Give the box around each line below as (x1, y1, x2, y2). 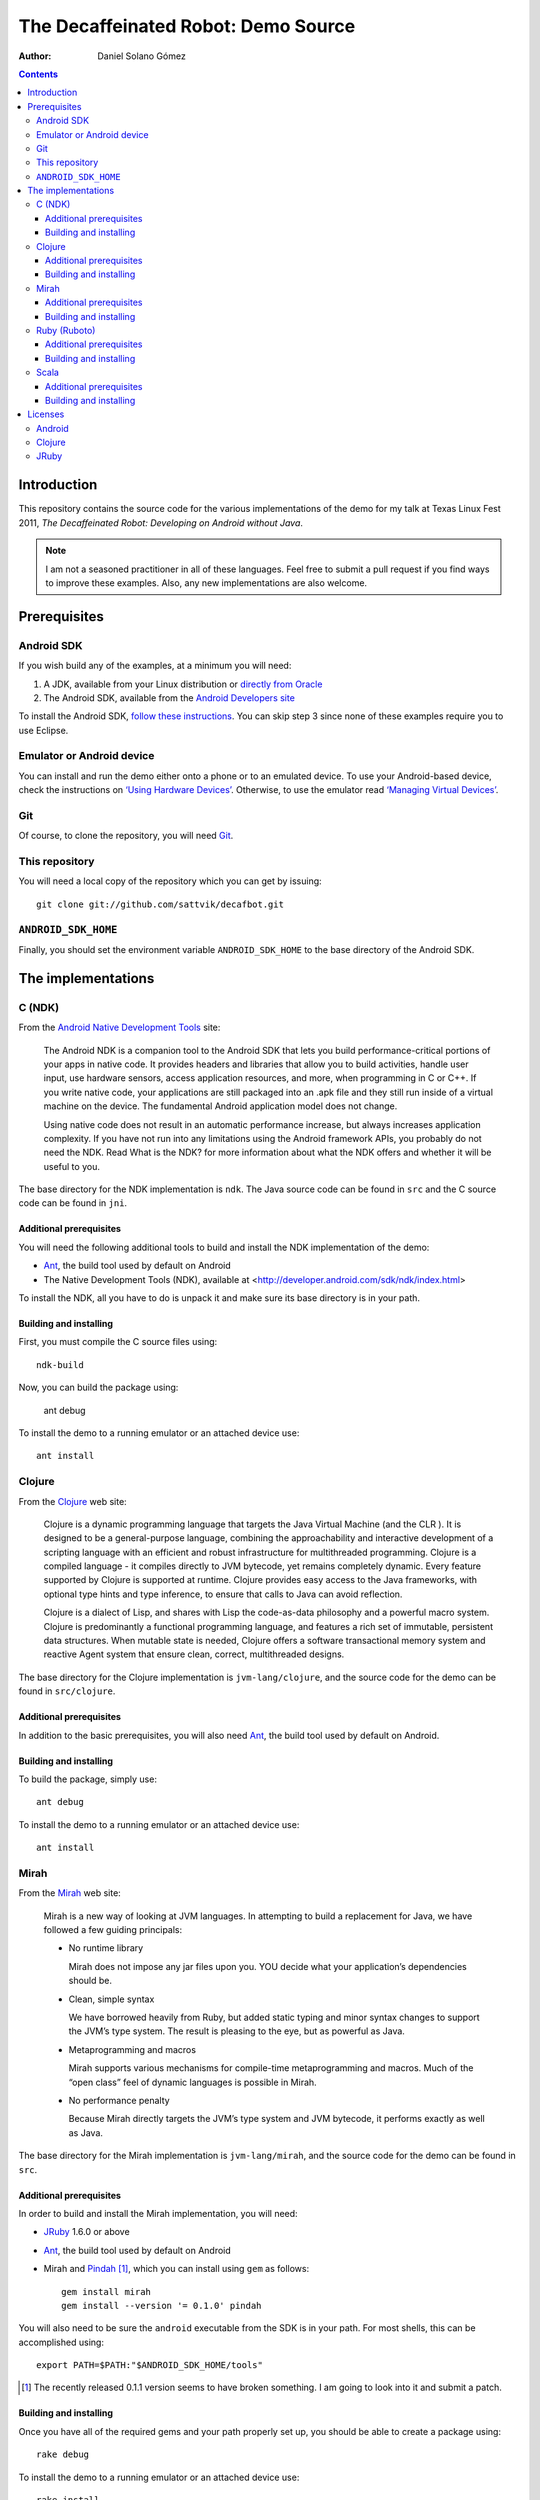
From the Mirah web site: (18, 1887, 122, 1899)
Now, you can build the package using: (18, 1381, 179, 1394)
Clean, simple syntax (68, 1993, 155, 2005)
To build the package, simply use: (18, 1773, 157, 1785)
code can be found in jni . (18, 1197, 128, 1209)
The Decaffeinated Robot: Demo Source (18, 15, 356, 37)
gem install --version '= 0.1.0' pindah (61, 2300, 262, 2311)
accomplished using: (18, 2336, 105, 2348)
